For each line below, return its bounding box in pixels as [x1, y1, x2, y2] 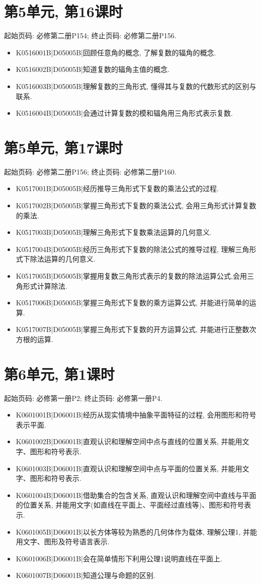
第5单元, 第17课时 [4, 137, 123, 157]
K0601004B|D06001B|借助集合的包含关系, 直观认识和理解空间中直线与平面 [16, 489, 256, 500]
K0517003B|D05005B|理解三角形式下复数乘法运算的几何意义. [16, 227, 212, 237]
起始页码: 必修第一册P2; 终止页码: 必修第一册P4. [4, 392, 162, 403]
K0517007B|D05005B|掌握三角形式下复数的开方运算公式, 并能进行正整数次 [16, 324, 256, 335]
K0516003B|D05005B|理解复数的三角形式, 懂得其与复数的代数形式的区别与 [16, 80, 256, 91]
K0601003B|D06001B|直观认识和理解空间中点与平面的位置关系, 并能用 [16, 463, 242, 473]
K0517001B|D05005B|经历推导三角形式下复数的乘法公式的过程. [16, 183, 219, 194]
